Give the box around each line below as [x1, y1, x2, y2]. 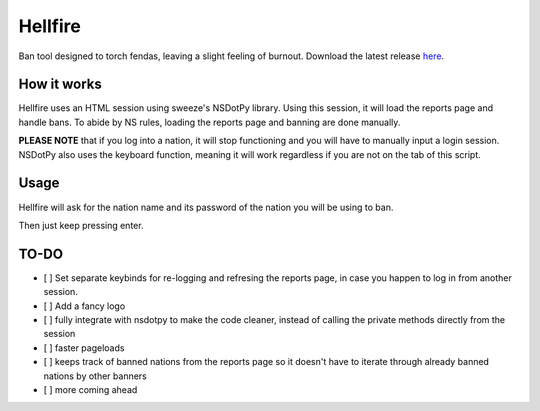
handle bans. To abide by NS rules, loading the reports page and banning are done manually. [18, 116, 401, 128]
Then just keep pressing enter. [18, 219, 144, 231]
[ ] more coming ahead [43, 383, 138, 395]
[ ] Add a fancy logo [43, 300, 126, 312]
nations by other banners [43, 370, 147, 382]
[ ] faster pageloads [43, 341, 125, 354]
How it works [18, 76, 102, 93]
